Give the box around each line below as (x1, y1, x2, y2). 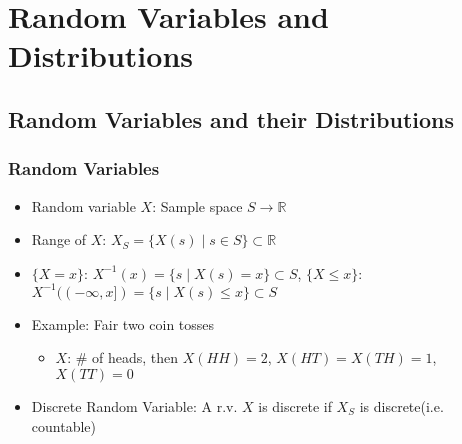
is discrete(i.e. (359, 396, 444, 417)
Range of (31, 229, 87, 250)
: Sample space (152, 195, 243, 216)
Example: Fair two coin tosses (31, 313, 215, 334)
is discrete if (258, 396, 332, 417)
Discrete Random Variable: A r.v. (31, 396, 238, 417)
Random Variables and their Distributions (8, 103, 454, 134)
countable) (31, 415, 96, 436)
